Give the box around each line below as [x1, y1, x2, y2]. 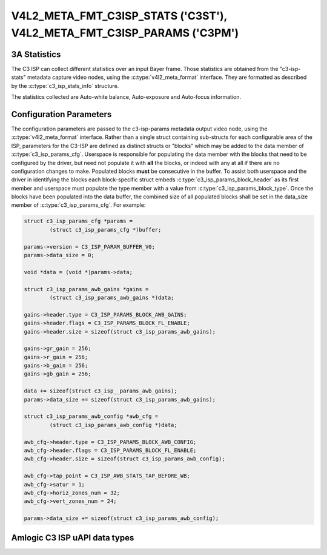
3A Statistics [11, 49, 61, 59]
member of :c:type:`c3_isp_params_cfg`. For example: [11, 201, 146, 209]
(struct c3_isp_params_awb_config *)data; [49, 422, 178, 428]
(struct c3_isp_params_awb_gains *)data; [49, 294, 174, 301]
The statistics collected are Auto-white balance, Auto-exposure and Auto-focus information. [11, 93, 242, 101]
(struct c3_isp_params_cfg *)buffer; [49, 226, 162, 233]
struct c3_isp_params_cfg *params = [24, 218, 133, 224]
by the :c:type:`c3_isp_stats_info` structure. [11, 82, 119, 89]
